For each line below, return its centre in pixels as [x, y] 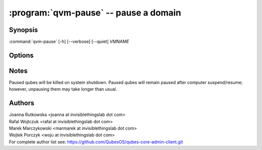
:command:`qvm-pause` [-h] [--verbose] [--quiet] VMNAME [69, 42]
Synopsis [24, 30]
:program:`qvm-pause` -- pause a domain [95, 13]
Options [21, 55]
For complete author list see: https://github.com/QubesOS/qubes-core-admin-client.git [96, 142]
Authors [22, 103]
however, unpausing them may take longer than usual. [63, 89]
